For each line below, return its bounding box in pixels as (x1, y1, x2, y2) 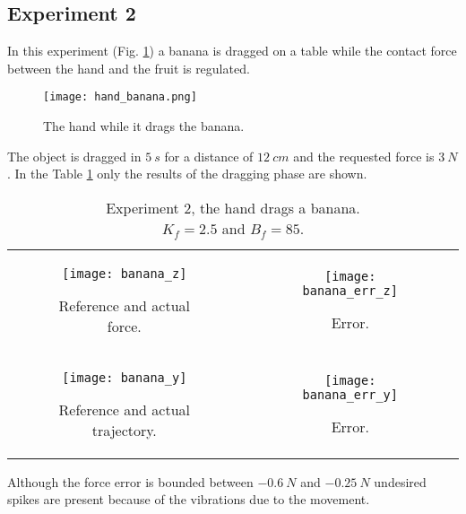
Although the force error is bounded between (7, 472, 254, 491)
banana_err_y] (302, 388, 398, 403)
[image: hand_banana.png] (43, 91, 197, 104)
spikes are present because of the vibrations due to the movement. (7, 490, 370, 509)
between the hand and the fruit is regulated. (7, 58, 250, 77)
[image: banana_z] (62, 266, 187, 281)
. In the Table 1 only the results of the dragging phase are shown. (7, 164, 367, 183)
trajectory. (91, 419, 157, 440)
